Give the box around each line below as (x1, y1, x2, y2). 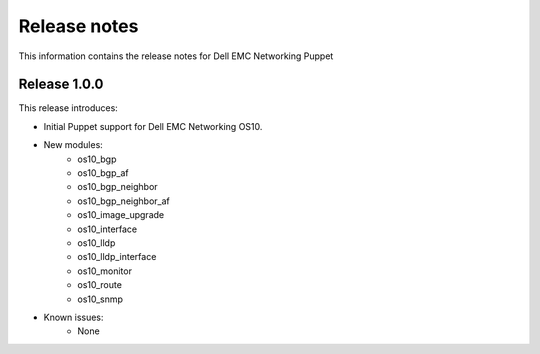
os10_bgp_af (77, 167, 129, 179)
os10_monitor (77, 265, 132, 277)
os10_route (77, 279, 122, 291)
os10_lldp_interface (77, 251, 157, 263)
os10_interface (77, 223, 138, 235)
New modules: (43, 139, 104, 151)
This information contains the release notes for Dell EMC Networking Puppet (18, 50, 334, 62)
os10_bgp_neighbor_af (77, 195, 170, 207)
